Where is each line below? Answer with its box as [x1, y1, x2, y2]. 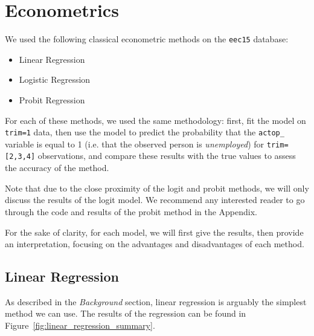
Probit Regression [19, 93, 85, 106]
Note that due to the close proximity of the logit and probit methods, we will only [5, 181, 309, 194]
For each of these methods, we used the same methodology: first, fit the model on [5, 114, 306, 126]
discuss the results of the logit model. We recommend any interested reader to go [5, 193, 305, 206]
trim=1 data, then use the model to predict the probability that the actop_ [5, 126, 284, 138]
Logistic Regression [19, 73, 91, 86]
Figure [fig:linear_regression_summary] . [5, 319, 155, 332]
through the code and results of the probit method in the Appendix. [5, 205, 257, 218]
